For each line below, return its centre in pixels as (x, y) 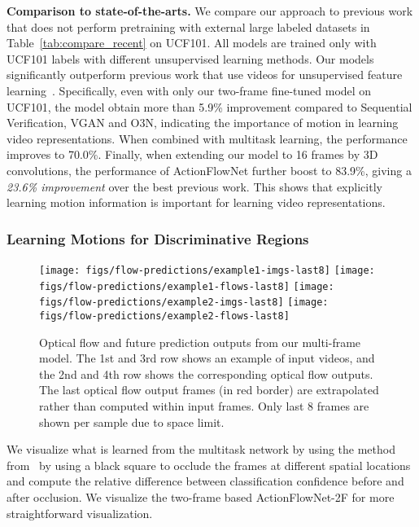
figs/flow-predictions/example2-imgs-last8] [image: (184, 303)
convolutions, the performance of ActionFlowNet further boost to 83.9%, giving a (209, 170)
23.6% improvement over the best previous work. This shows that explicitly (194, 186)
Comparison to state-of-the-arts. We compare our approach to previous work (210, 11)
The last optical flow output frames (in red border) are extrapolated (209, 390)
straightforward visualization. (80, 513)
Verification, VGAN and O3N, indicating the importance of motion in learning (203, 123)
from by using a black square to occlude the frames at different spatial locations (209, 465)
